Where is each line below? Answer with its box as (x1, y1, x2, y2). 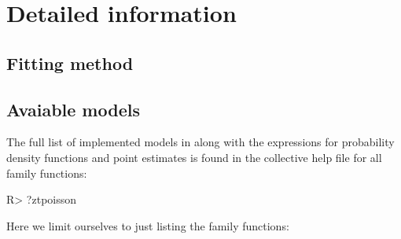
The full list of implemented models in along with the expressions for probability (6, 134, 395, 150)
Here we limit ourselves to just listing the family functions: (6, 217, 289, 233)
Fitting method (6, 50, 134, 75)
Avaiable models (6, 97, 140, 121)
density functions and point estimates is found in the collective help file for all (6, 149, 382, 165)
